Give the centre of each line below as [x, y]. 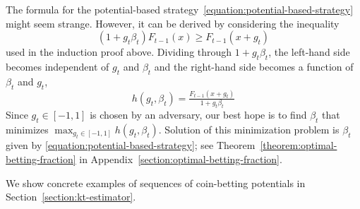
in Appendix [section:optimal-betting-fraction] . [181, 159]
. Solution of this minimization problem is [249, 129]
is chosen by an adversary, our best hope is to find [198, 115]
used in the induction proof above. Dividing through [119, 52]
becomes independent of [58, 66]
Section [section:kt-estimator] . [71, 197]
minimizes [27, 129]
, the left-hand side [309, 52]
